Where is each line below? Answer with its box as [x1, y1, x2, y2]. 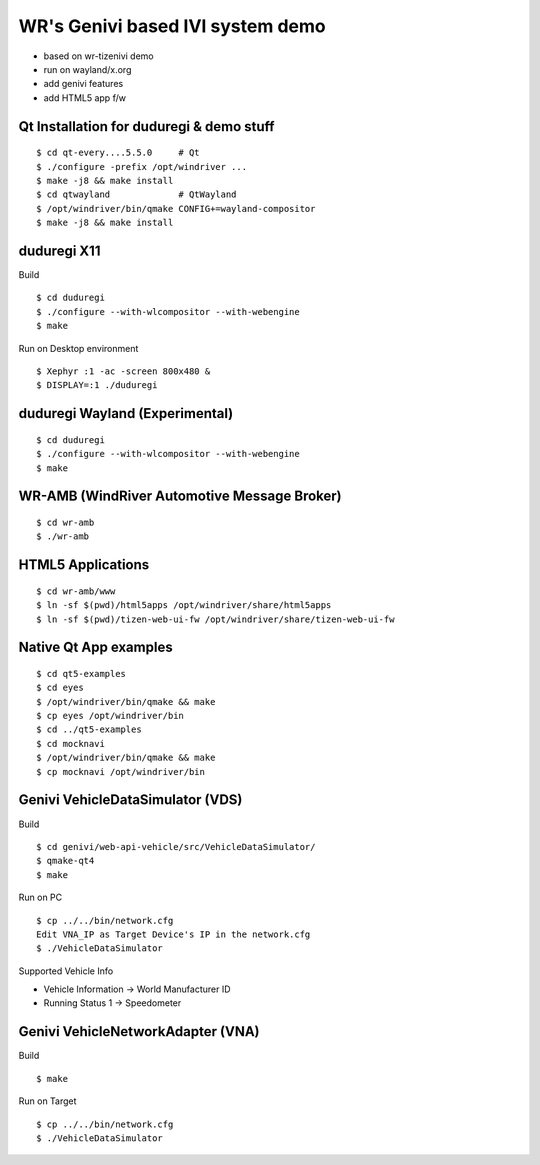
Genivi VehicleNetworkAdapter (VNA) [18, 1023, 260, 1040]
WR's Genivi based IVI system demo [18, 15, 326, 37]
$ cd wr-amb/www [36, 585, 116, 597]
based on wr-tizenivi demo [43, 50, 154, 62]
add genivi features [43, 78, 124, 90]
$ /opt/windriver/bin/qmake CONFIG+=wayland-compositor [36, 203, 316, 214]
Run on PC [18, 891, 63, 904]
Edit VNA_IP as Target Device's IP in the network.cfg [36, 928, 311, 940]
